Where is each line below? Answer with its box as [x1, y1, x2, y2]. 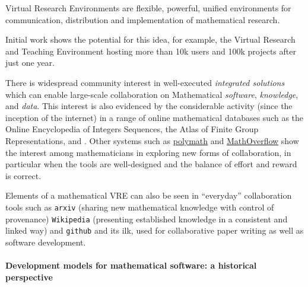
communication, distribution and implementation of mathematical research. [5, 13, 280, 25]
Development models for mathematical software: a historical [5, 259, 257, 272]
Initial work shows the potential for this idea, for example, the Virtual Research [5, 33, 296, 46]
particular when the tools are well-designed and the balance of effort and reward [5, 158, 297, 170]
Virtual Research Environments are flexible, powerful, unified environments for [5, 2, 291, 14]
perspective [5, 270, 53, 283]
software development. [5, 235, 86, 248]
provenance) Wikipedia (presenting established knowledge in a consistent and [5, 212, 288, 225]
